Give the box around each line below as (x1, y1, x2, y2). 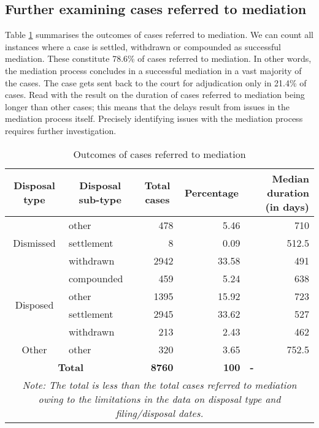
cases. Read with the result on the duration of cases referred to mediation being (5, 88, 305, 101)
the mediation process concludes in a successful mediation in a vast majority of (5, 64, 302, 77)
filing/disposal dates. (115, 405, 204, 420)
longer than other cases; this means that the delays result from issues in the (5, 100, 290, 113)
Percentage (184, 185, 239, 200)
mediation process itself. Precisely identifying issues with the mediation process (5, 112, 303, 125)
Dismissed (13, 235, 56, 250)
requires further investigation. (5, 124, 117, 137)
